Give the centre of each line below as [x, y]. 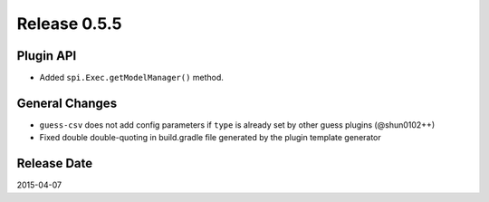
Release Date [55, 164]
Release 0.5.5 [69, 24]
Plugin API [47, 56]
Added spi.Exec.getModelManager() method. [131, 78]
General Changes [67, 103]
